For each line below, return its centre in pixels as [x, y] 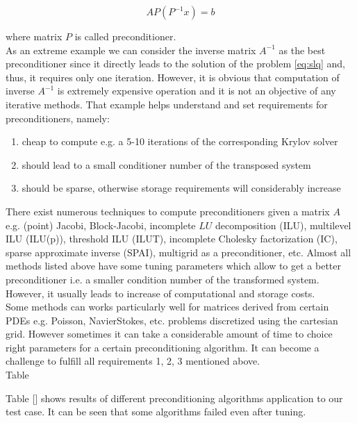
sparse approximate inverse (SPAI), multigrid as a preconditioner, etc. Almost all [178, 252]
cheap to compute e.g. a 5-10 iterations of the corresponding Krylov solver [180, 141]
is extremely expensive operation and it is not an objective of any [197, 91]
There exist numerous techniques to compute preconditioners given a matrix [168, 211]
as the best [302, 50]
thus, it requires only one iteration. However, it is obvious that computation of [173, 77]
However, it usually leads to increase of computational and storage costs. [160, 293]
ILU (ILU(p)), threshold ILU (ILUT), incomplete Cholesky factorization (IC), [172, 239]
